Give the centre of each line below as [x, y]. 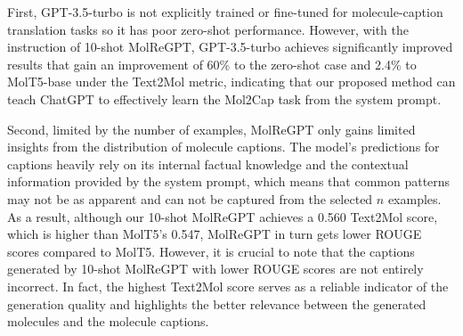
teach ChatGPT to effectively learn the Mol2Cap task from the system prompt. [224, 98]
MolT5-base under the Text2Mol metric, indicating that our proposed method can [231, 82]
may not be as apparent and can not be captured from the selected [190, 198]
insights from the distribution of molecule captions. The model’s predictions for [223, 147]
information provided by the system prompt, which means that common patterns [229, 181]
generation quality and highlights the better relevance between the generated [217, 303]
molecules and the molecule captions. [108, 321]
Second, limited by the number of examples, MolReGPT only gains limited [211, 129]
